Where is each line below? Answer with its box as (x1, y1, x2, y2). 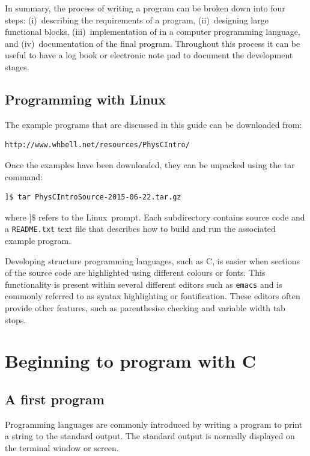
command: (5, 170, 43, 183)
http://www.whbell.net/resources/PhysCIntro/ (5, 141, 190, 150)
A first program (5, 389, 105, 408)
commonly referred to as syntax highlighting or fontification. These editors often (5, 290, 300, 302)
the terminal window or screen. (5, 441, 119, 454)
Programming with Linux (5, 90, 166, 108)
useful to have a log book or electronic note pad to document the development (5, 49, 293, 61)
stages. (5, 60, 29, 73)
